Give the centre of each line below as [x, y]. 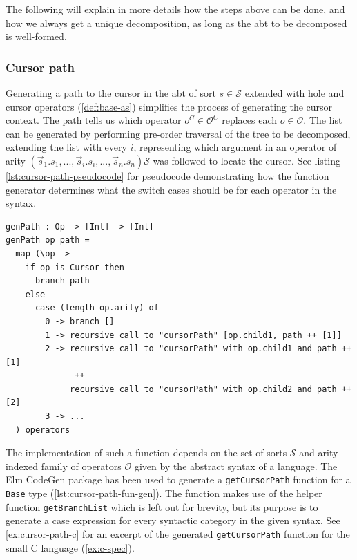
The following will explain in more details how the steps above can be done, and [175, 9]
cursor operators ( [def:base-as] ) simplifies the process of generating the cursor [169, 106]
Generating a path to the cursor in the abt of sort [111, 93]
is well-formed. [36, 36]
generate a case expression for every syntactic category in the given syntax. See [173, 520]
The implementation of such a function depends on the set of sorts [146, 452]
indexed [22, 466]
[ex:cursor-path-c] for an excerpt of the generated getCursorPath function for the [178, 534]
